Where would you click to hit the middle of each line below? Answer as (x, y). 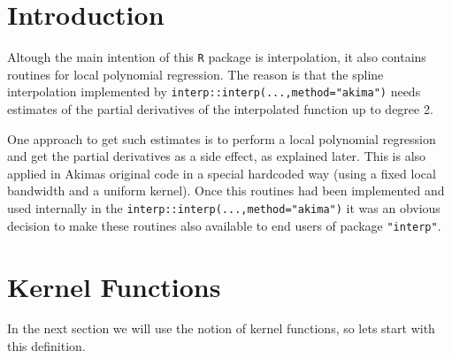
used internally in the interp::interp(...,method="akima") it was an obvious (224, 208)
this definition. (46, 346)
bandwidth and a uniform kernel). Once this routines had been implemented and (226, 190)
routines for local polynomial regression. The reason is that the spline (195, 74)
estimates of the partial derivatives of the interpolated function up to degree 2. (220, 109)
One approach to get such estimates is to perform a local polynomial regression (222, 138)
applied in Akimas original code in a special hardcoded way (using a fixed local (222, 173)
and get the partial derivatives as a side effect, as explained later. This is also (217, 156)
